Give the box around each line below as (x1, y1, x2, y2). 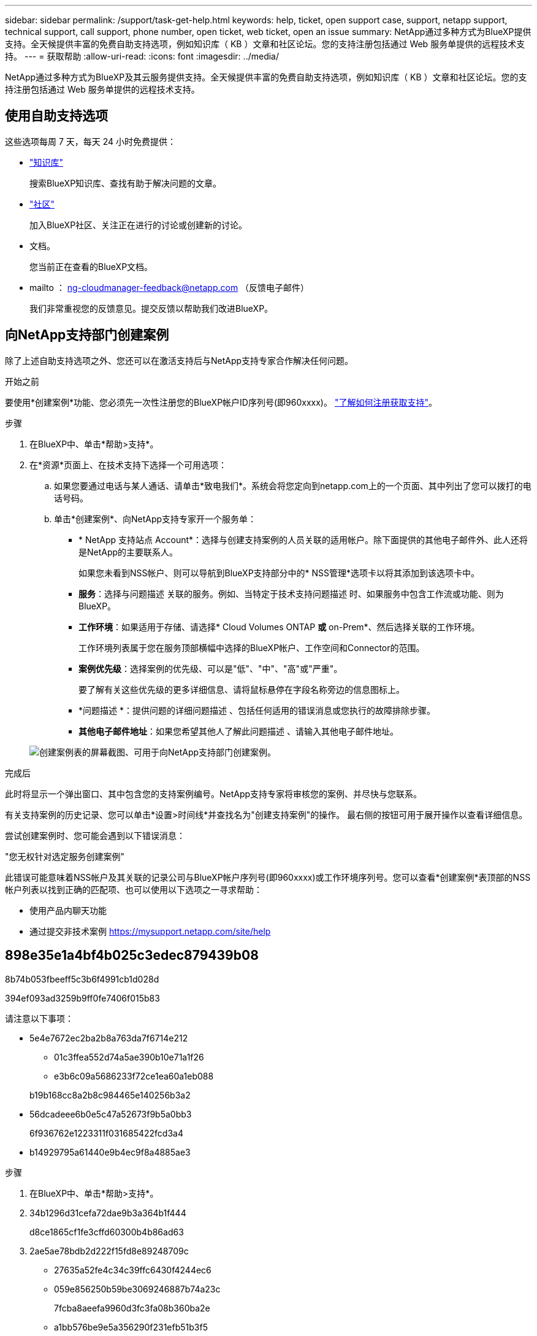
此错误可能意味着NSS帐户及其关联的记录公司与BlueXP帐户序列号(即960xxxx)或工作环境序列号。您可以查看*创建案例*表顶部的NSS (5, 871, 531, 882)
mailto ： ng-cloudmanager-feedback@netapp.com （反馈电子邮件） (29, 282, 310, 293)
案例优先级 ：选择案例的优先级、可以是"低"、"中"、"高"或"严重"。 (78, 663, 343, 674)
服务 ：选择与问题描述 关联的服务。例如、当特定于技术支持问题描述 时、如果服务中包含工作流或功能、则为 (78, 588, 504, 599)
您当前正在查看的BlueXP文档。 (29, 261, 153, 272)
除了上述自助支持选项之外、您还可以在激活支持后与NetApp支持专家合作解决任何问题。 (5, 355, 354, 366)
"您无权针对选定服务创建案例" (5, 851, 125, 862)
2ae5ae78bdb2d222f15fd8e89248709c (29, 1245, 189, 1256)
